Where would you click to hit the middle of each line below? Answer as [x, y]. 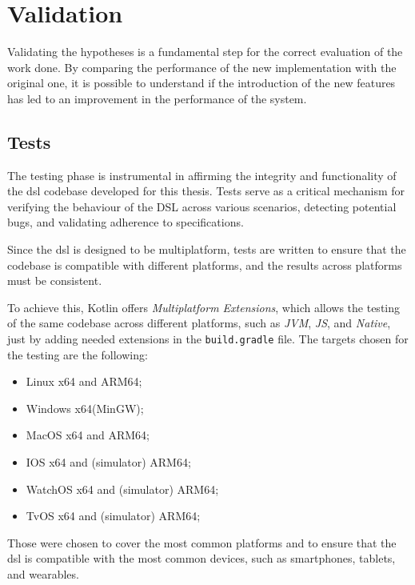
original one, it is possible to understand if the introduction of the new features [202, 83]
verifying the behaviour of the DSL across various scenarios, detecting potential [202, 206]
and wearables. [43, 574]
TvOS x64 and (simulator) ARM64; [113, 516]
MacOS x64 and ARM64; [88, 435]
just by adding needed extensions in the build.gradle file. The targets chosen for [208, 339]
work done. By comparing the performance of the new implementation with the [202, 67]
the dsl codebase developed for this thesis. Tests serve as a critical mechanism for [206, 191]
